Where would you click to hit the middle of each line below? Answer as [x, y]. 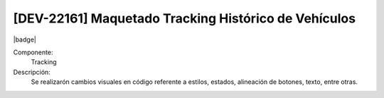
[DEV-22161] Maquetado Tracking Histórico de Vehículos [184, 18]
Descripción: [32, 72]
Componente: [33, 52]
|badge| [25, 39]
